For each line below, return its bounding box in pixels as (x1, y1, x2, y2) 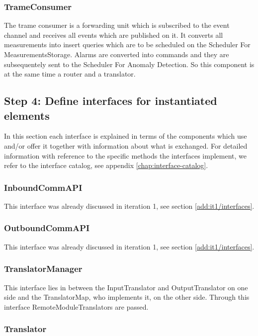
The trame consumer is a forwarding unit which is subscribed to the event (4, 20, 230, 30)
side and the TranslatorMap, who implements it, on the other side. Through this (4, 292, 250, 302)
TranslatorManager (4, 262, 83, 275)
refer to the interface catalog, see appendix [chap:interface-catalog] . (4, 160, 208, 170)
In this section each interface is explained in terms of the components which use (4, 131, 247, 141)
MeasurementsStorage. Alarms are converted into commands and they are (4, 49, 229, 59)
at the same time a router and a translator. (4, 69, 136, 79)
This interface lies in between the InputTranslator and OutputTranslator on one (4, 282, 248, 292)
